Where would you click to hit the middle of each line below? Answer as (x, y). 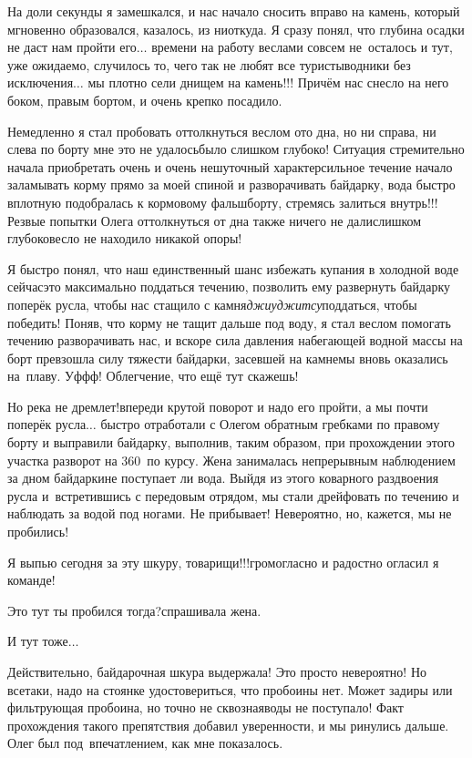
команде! (31, 580)
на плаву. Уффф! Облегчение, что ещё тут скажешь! (153, 376)
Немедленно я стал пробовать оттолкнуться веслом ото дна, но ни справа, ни (222, 131)
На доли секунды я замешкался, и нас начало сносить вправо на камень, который (234, 11)
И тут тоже (38, 641)
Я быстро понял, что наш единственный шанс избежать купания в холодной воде (233, 268)
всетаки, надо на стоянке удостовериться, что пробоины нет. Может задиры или (230, 689)
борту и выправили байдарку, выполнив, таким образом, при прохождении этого (231, 442)
